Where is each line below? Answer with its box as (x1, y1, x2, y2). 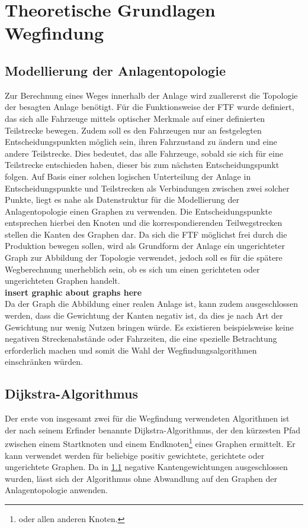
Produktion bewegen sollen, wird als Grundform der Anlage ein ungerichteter (5, 239, 285, 252)
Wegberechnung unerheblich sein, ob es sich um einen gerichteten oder (5, 263, 260, 275)
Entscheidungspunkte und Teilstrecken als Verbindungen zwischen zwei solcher (5, 182, 290, 194)
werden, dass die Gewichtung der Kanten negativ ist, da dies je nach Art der (5, 309, 283, 322)
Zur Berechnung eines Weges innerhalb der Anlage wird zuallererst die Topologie (5, 89, 298, 101)
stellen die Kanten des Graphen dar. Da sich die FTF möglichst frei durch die (5, 228, 287, 240)
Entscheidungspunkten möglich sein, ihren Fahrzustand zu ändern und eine (5, 135, 277, 148)
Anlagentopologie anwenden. (5, 484, 108, 496)
